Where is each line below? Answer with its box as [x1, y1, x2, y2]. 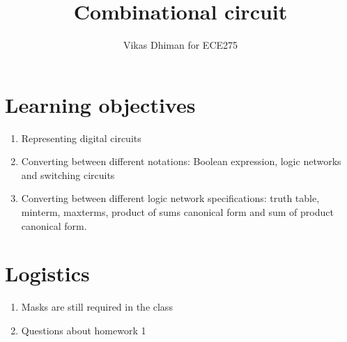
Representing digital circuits [21, 130, 141, 145]
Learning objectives [5, 90, 196, 118]
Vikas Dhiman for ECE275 [123, 38, 238, 52]
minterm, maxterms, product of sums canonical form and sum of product [21, 205, 334, 219]
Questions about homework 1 [21, 322, 146, 337]
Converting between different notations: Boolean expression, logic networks [21, 154, 341, 169]
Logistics [5, 259, 90, 288]
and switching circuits [21, 167, 115, 182]
